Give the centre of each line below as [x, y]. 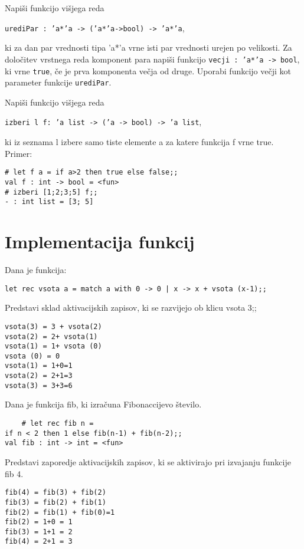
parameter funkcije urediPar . [58, 82]
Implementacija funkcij [100, 241]
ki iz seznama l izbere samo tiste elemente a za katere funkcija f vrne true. [139, 142]
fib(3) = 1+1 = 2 [39, 532]
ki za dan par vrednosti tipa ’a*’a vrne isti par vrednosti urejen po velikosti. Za [148, 47]
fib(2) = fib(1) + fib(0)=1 [60, 512]
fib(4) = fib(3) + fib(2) [55, 493]
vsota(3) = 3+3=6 [39, 385]
